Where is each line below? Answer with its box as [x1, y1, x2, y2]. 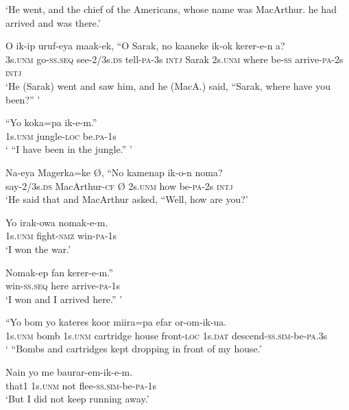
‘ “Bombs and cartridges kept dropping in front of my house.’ [5, 341, 262, 356]
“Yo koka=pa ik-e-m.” [5, 115, 97, 130]
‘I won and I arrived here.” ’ [5, 291, 123, 306]
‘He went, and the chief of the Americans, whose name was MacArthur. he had [5, 2, 337, 16]
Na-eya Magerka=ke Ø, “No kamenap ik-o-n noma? [5, 165, 223, 179]
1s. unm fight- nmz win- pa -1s [5, 228, 117, 243]
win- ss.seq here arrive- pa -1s [5, 278, 121, 293]
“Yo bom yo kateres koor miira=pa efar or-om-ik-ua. [5, 315, 227, 329]
